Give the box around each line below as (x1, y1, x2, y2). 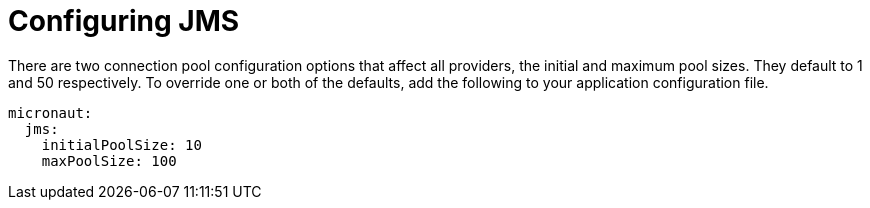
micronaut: (8, 104, 93, 121)
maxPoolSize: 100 (41, 152, 177, 169)
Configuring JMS (8, 4, 240, 38)
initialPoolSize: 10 (41, 136, 202, 153)
